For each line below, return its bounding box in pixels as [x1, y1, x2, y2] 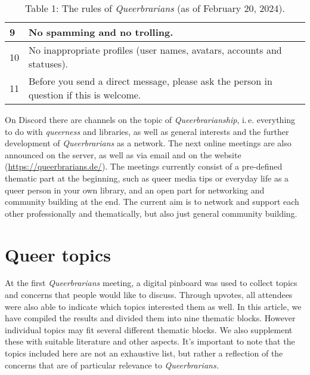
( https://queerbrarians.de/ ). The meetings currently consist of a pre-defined [5, 160, 283, 173]
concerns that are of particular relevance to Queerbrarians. [5, 358, 219, 371]
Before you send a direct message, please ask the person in [29, 74, 272, 88]
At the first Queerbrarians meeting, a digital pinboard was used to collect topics [5, 276, 297, 289]
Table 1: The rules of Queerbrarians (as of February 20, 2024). [25, 1, 285, 15]
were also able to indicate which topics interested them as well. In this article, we [5, 300, 302, 312]
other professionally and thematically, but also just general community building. [5, 207, 297, 219]
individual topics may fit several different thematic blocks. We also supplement [5, 323, 293, 336]
